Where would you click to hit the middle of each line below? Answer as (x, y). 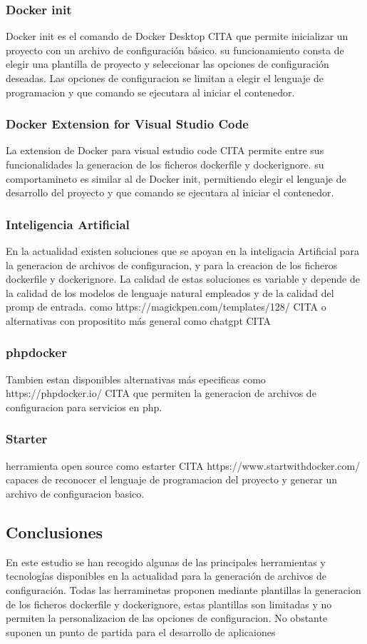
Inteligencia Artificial (68, 224)
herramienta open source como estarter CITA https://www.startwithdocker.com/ (183, 465)
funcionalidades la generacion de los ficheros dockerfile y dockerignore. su (165, 164)
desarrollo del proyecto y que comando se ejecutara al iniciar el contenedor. (170, 192)
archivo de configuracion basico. (75, 493)
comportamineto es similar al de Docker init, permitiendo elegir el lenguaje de (176, 178)
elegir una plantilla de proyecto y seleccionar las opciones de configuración (167, 64)
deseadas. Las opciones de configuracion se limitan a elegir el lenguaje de (165, 78)
